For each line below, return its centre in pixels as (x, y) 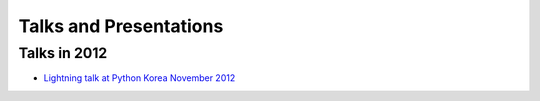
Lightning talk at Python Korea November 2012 (139, 78)
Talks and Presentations (121, 26)
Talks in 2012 (63, 53)
